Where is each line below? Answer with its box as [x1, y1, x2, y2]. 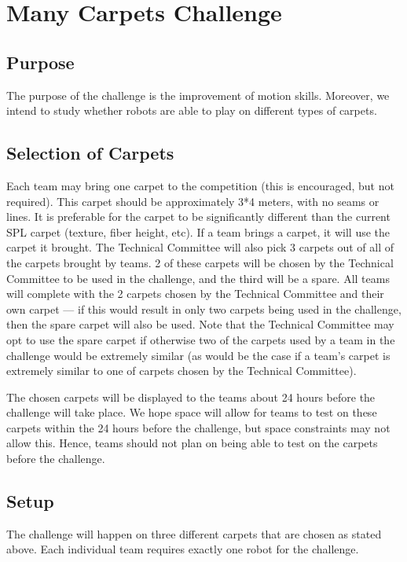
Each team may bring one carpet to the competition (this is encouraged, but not [6, 177, 394, 193]
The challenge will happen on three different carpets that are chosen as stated [6, 525, 382, 542]
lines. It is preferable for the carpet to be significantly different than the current [6, 208, 390, 225]
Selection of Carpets [6, 141, 174, 165]
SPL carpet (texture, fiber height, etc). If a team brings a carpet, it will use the [6, 223, 390, 240]
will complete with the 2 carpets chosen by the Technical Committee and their [6, 285, 384, 302]
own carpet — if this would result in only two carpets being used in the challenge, [6, 300, 401, 317]
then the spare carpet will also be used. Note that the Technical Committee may [6, 316, 394, 332]
